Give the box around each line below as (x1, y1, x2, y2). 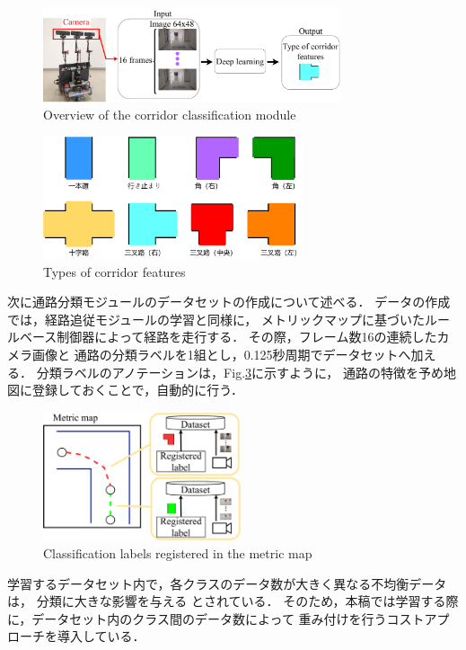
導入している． (57, 627, 145, 646)
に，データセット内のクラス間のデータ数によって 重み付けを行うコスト (7, 609, 425, 628)
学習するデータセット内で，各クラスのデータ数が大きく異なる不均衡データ (7, 574, 447, 592)
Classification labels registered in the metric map (43, 544, 312, 563)
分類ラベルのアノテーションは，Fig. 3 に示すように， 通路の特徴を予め (36, 362, 444, 381)
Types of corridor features (43, 262, 186, 280)
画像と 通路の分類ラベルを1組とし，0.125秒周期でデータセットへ (31, 345, 411, 364)
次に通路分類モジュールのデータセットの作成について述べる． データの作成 (7, 292, 451, 311)
